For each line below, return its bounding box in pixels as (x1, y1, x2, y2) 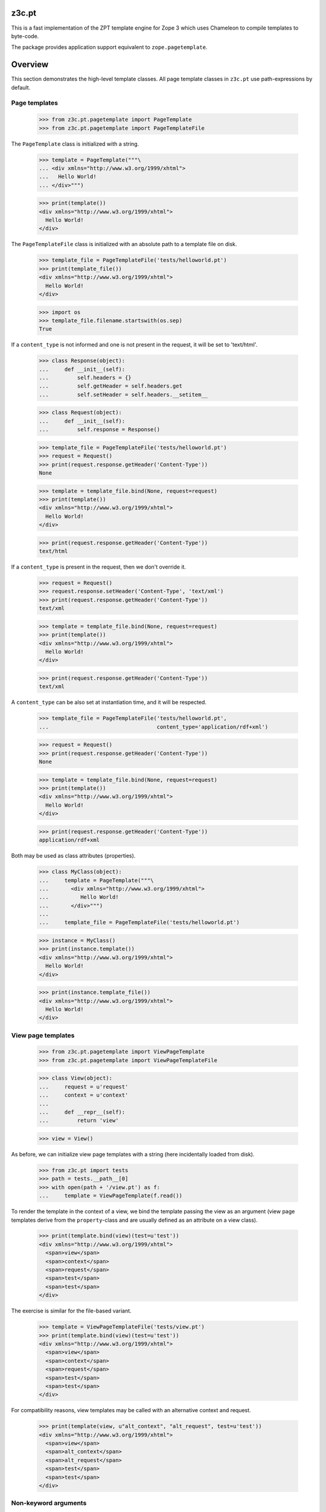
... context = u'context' (39, 1092, 129, 1099)
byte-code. (11, 32, 39, 39)
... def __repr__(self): (39, 1109, 126, 1116)
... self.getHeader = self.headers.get (39, 383, 182, 389)
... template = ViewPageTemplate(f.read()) (39, 1192, 182, 1199)
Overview (11, 59, 49, 70)
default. (11, 83, 31, 91)
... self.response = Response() (39, 426, 160, 433)
